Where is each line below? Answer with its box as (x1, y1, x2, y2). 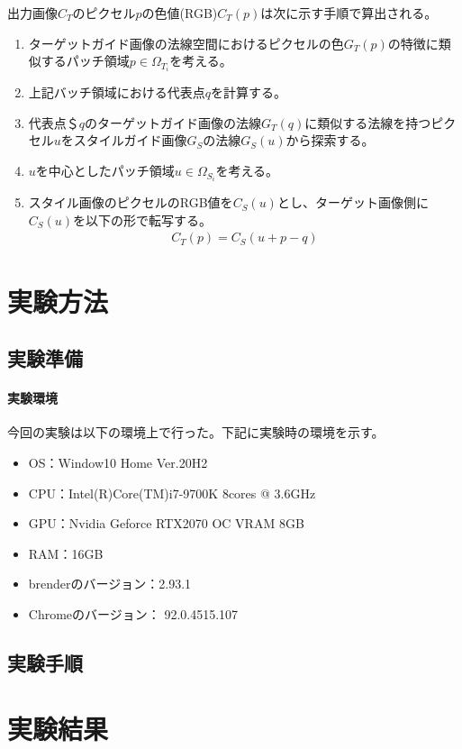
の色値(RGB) (141, 4, 218, 22)
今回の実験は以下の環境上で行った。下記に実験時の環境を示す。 (7, 423, 385, 442)
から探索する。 (285, 131, 375, 150)
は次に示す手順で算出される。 (260, 4, 438, 22)
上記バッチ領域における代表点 (28, 83, 205, 102)
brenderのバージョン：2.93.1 (28, 574, 192, 593)
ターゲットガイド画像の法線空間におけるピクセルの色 (28, 33, 344, 52)
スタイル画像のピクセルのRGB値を (28, 193, 233, 212)
